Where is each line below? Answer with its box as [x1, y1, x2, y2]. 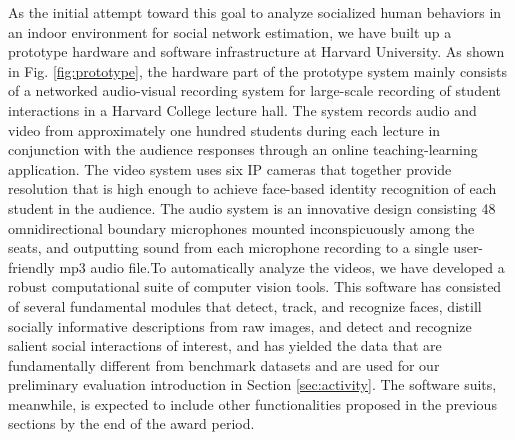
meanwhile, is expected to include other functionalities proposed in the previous [8, 393, 497, 414]
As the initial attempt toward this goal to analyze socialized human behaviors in [8, 2, 502, 22]
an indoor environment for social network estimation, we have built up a [8, 21, 452, 42]
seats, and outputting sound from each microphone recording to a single [8, 237, 449, 258]
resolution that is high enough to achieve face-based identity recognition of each [8, 178, 497, 199]
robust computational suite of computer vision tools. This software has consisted [8, 276, 502, 297]
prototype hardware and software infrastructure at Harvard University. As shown [8, 41, 505, 62]
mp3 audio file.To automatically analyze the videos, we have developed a [59, 256, 505, 277]
